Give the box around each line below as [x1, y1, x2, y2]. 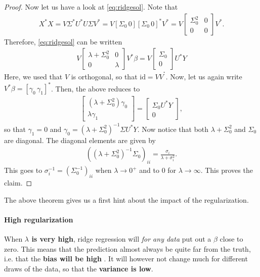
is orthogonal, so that [71, 71, 138, 82]
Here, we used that [4, 71, 63, 82]
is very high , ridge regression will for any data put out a [31, 234, 211, 244]
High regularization [4, 214, 73, 224]
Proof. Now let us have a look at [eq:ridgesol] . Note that [4, 2, 178, 12]
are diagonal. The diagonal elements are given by [4, 134, 156, 145]
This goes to [4, 165, 42, 175]
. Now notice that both [137, 123, 209, 134]
